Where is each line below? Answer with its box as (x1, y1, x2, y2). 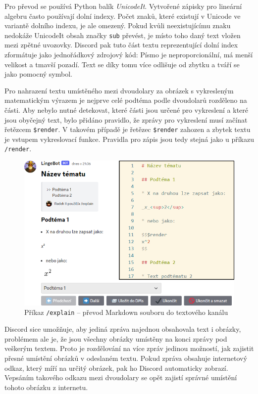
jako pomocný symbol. (4, 69, 72, 79)
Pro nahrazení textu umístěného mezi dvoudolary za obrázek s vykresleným (4, 85, 234, 95)
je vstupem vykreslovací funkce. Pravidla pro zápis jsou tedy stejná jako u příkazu (4, 133, 254, 144)
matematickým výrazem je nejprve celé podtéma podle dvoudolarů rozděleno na (4, 95, 247, 105)
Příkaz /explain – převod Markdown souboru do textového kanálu (24, 307, 228, 317)
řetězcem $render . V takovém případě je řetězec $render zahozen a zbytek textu (4, 124, 251, 134)
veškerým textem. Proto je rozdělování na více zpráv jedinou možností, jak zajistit (4, 343, 254, 353)
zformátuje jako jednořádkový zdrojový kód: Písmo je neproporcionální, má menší (4, 49, 253, 60)
